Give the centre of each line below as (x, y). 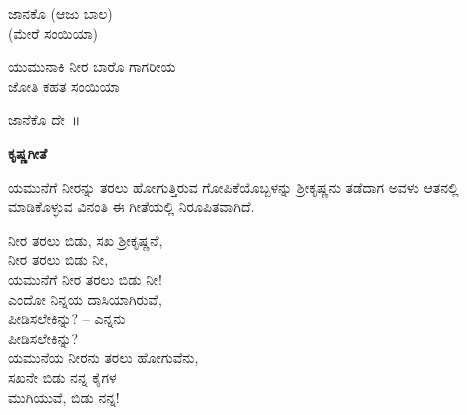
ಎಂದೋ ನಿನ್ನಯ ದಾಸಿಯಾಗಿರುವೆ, (85, 298)
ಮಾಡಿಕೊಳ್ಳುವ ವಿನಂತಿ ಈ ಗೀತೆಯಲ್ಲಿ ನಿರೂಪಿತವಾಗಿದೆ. (131, 206)
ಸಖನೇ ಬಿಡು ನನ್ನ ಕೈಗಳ (62, 376)
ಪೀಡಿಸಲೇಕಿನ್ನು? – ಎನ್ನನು (67, 318)
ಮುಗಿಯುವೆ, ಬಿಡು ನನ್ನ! (64, 396)
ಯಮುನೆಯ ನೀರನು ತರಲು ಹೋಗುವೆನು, (103, 357)
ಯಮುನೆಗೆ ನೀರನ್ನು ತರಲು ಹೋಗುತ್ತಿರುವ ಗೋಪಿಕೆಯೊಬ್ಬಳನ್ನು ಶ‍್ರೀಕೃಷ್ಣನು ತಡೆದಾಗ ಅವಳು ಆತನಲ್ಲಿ (233, 186)
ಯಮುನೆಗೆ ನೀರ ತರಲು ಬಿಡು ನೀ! (85, 278)
